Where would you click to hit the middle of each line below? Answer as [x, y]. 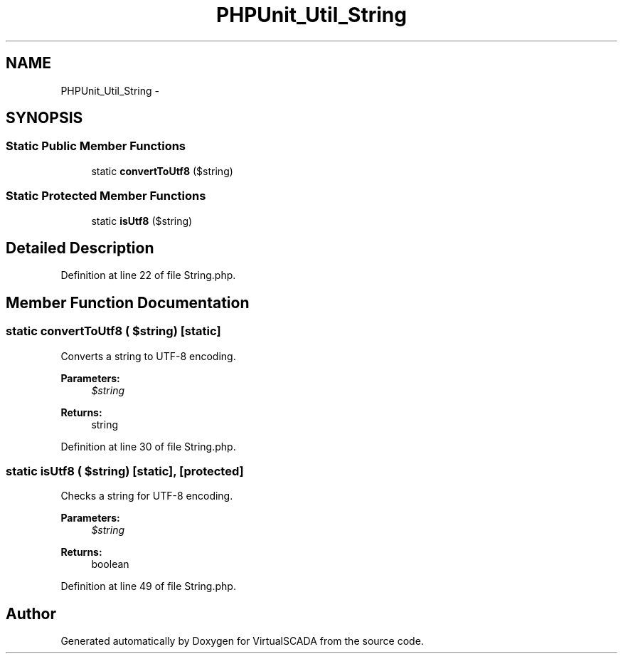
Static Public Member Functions [96, 146]
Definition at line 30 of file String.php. [148, 446]
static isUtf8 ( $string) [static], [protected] [125, 471]
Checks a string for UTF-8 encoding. [147, 496]
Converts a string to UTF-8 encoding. [148, 356]
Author [31, 613]
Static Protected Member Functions [106, 196]
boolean [110, 564]
